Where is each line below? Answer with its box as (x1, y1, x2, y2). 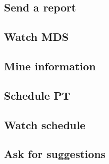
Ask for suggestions (4, 146, 106, 162)
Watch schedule (4, 117, 86, 132)
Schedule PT (4, 87, 70, 103)
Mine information (4, 58, 96, 73)
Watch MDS (4, 29, 69, 44)
